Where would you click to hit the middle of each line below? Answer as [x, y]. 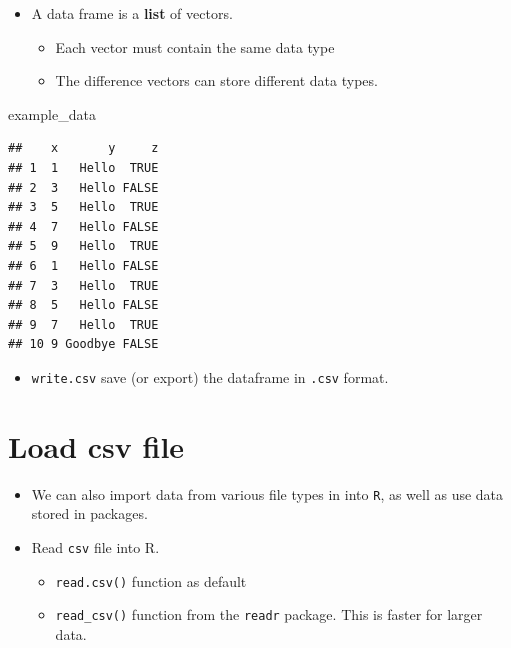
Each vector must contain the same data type [195, 46]
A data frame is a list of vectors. [132, 13]
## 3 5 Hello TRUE [83, 207]
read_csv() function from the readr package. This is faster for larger [269, 614]
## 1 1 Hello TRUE [83, 167]
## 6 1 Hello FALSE [83, 265]
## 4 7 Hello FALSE [83, 226]
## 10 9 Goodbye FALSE [83, 344]
